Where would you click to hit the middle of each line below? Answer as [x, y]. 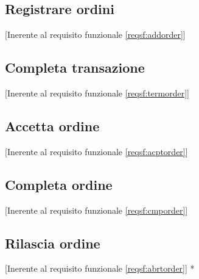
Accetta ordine [52, 125]
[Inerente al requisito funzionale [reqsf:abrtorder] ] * [100, 268]
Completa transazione [75, 67]
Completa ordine [59, 184]
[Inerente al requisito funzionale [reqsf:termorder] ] [97, 93]
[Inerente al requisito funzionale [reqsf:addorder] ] [95, 34]
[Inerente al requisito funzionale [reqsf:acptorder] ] [96, 151]
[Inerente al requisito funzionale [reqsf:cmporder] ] [96, 210]
